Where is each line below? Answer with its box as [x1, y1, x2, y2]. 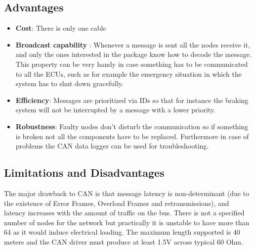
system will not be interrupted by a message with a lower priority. [15, 104, 215, 115]
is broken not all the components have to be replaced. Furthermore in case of [15, 131, 249, 141]
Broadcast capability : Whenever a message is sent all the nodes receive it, [15, 39, 250, 50]
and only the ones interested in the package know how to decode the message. [15, 49, 252, 59]
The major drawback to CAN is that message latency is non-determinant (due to [4, 188, 250, 198]
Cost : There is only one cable [15, 23, 106, 33]
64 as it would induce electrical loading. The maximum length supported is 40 [4, 227, 240, 237]
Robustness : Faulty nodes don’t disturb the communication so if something [15, 121, 249, 131]
